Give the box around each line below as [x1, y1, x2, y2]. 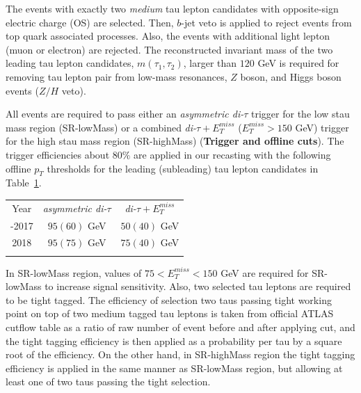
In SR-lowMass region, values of [6, 265, 142, 280]
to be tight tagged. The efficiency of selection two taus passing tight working [6, 292, 332, 307]
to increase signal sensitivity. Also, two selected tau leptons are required [45, 279, 351, 294]
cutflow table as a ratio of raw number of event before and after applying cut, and [6, 320, 355, 335]
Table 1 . [6, 175, 42, 190]
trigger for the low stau [251, 106, 350, 121]
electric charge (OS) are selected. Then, [6, 15, 174, 29]
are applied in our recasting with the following [134, 147, 331, 161]
